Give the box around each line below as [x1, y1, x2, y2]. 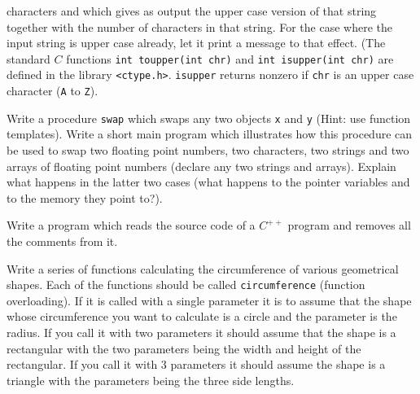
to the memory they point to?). [7, 189, 163, 206]
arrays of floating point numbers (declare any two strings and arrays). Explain [7, 157, 396, 174]
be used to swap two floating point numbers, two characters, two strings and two [7, 142, 409, 158]
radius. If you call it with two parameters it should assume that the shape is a [7, 324, 396, 340]
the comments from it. [7, 232, 118, 249]
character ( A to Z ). [7, 82, 98, 99]
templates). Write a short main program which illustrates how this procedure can [7, 125, 413, 142]
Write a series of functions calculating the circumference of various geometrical [7, 260, 399, 277]
